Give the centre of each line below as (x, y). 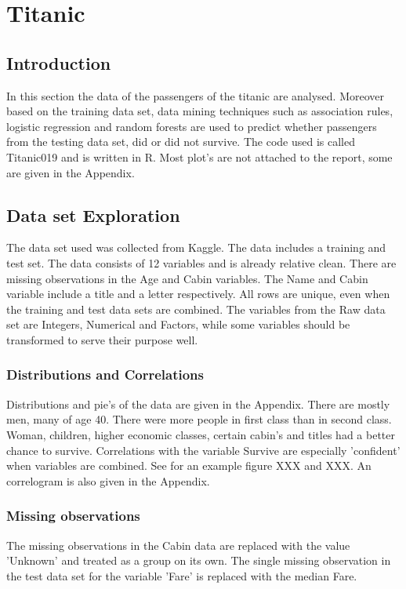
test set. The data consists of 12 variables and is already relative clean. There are (201, 262)
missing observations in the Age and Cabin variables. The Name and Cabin (187, 278)
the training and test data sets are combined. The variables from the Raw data (196, 309)
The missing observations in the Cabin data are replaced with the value (178, 545)
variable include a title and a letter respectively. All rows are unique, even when (198, 294)
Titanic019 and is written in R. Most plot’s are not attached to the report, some (199, 156)
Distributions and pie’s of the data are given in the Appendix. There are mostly (198, 404)
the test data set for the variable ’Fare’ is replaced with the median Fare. (182, 575)
